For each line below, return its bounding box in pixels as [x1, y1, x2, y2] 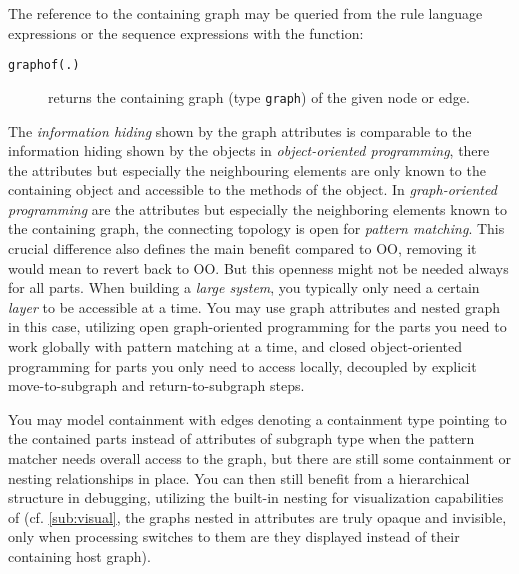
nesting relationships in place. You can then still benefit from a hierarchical [8, 467, 470, 488]
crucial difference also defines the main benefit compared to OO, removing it [8, 238, 477, 259]
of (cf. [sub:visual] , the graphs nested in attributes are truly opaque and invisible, [8, 506, 507, 527]
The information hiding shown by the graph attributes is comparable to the [8, 120, 472, 141]
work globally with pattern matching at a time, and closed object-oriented [8, 336, 463, 357]
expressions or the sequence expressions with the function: [8, 22, 364, 43]
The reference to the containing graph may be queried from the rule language [8, 3, 483, 23]
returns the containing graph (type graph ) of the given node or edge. [48, 86, 470, 107]
